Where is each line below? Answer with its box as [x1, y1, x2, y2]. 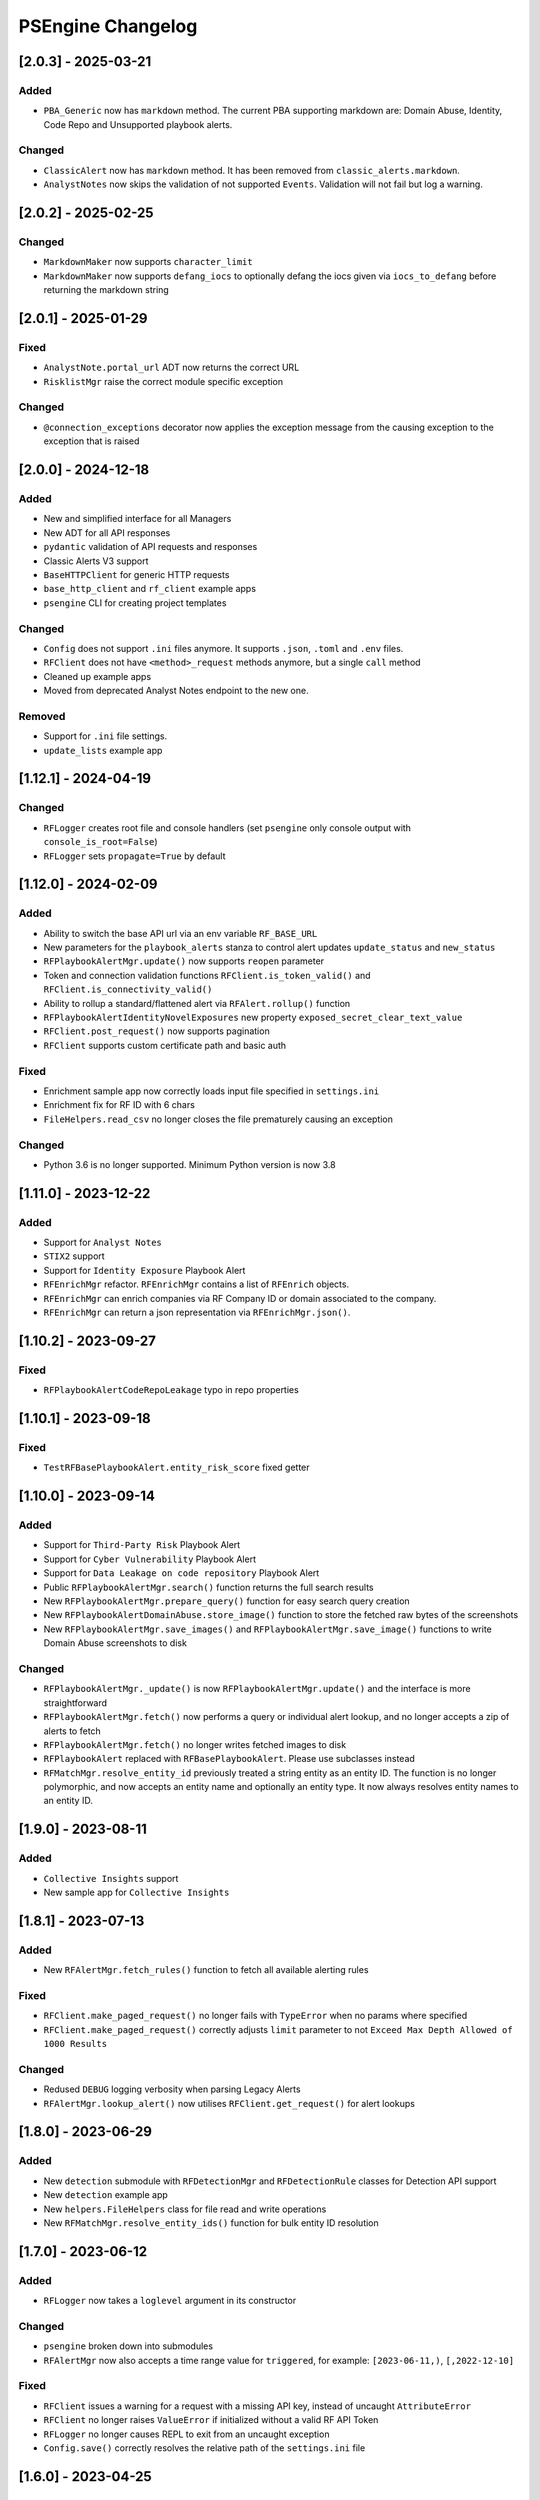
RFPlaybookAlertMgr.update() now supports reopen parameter [43, 955, 325, 967]
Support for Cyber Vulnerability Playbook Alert [43, 1553, 257, 1565]
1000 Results [43, 2038, 108, 2050]
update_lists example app [43, 744, 163, 756]
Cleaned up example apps [43, 670, 152, 682]
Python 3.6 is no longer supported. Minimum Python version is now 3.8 [43, 1158, 336, 1170]
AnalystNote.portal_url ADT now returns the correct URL [43, 361, 300, 374]
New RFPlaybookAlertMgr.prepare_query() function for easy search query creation [43, 1595, 410, 1607]
